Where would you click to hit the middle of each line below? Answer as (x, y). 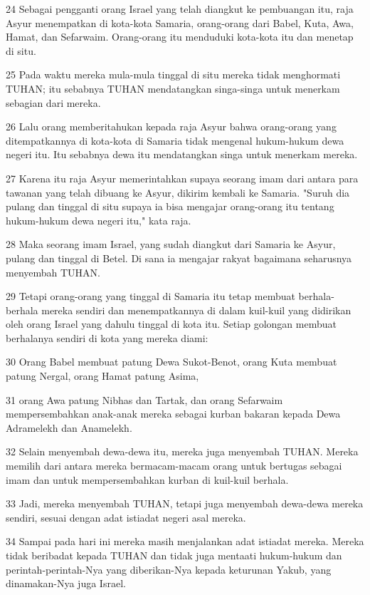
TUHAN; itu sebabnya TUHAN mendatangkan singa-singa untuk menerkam (173, 88)
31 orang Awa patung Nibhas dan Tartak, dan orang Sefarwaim (144, 399)
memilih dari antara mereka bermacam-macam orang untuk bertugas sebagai (174, 466)
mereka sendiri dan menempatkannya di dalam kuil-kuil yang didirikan (196, 310)
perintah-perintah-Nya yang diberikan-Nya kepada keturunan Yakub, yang (169, 569)
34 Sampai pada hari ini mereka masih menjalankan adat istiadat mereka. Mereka (185, 541)
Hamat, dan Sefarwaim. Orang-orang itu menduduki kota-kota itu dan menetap (180, 37)
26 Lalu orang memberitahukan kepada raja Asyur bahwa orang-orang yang (171, 126)
